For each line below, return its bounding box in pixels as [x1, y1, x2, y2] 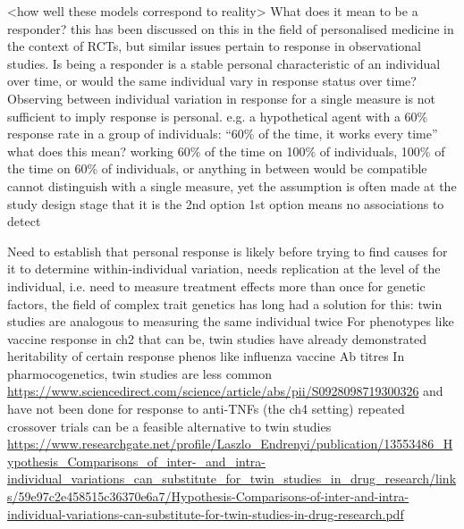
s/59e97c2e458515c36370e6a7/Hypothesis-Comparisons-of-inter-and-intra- [7, 487, 409, 506]
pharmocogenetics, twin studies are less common [7, 364, 272, 382]
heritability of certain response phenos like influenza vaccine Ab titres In [7, 347, 405, 365]
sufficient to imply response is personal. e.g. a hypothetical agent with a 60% [7, 106, 428, 125]
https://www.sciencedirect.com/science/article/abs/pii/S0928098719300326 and [7, 382, 443, 400]
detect [7, 212, 41, 231]
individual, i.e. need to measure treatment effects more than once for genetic [7, 276, 426, 295]
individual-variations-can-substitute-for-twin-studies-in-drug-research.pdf [7, 504, 404, 523]
